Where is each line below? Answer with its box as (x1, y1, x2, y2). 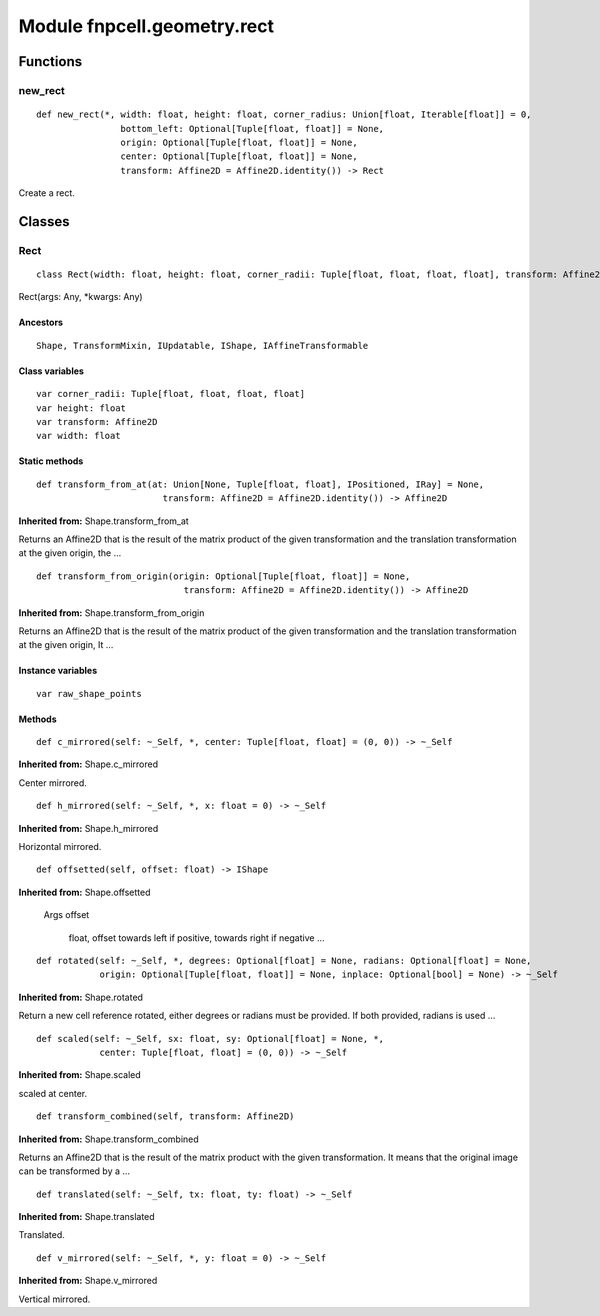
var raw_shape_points (36, 688, 142, 699)
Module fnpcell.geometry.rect (18, 15, 275, 37)
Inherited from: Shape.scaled (18, 1069, 142, 1081)
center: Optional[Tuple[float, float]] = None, (120, 151, 359, 162)
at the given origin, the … (18, 547, 122, 559)
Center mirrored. (18, 776, 87, 789)
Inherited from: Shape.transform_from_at (18, 515, 189, 527)
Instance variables (18, 665, 98, 677)
